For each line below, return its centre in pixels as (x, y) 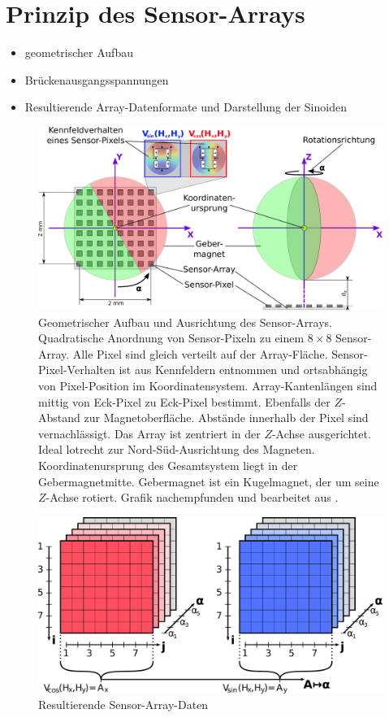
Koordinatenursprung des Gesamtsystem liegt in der (168, 465)
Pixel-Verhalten (77, 370)
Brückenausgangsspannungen (97, 79)
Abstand (59, 418)
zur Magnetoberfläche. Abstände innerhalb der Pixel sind (226, 418)
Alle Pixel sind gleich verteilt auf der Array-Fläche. (200, 353)
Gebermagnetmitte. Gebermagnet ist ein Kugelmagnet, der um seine (209, 481)
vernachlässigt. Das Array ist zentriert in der (149, 433)
